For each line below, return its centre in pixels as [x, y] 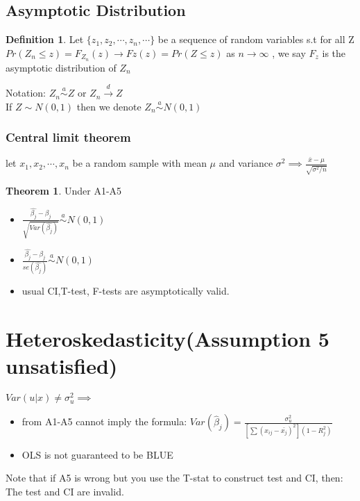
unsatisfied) [62, 366]
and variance [246, 163]
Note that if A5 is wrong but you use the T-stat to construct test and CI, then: [174, 478]
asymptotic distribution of [61, 67]
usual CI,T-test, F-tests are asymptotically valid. [126, 291]
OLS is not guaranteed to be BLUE [97, 454]
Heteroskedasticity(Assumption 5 [168, 339]
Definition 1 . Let [45, 39]
